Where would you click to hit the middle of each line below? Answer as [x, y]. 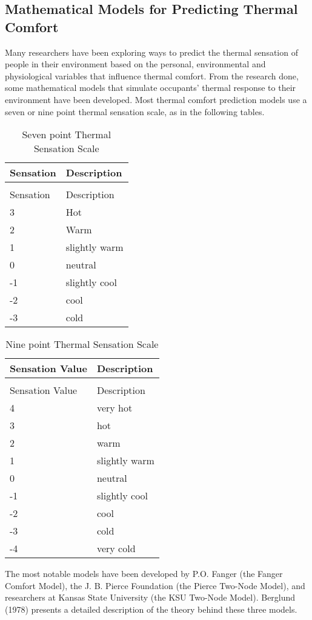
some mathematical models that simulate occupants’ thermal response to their [151, 88]
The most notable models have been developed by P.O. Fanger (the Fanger [144, 574]
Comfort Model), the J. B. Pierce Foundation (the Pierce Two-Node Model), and [155, 585]
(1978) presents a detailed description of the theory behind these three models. [151, 609]
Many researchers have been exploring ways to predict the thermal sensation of [151, 52]
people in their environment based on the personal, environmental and [135, 64]
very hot [115, 408]
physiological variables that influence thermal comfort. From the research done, [152, 75]
